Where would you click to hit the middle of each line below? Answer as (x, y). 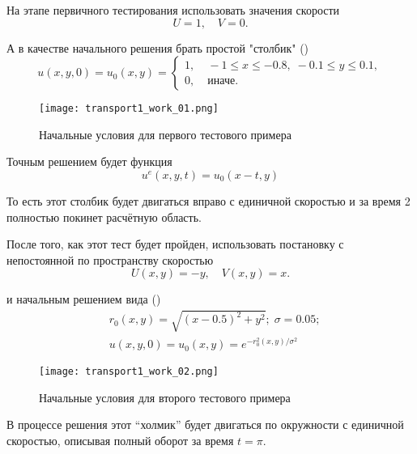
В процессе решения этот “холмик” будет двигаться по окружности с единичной (205, 424)
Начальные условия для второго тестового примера (165, 397)
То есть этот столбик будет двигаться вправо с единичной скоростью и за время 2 (208, 201)
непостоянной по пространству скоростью (110, 259)
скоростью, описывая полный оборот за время (120, 441)
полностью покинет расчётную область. (104, 216)
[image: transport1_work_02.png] (129, 372)
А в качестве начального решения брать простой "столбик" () (158, 47)
